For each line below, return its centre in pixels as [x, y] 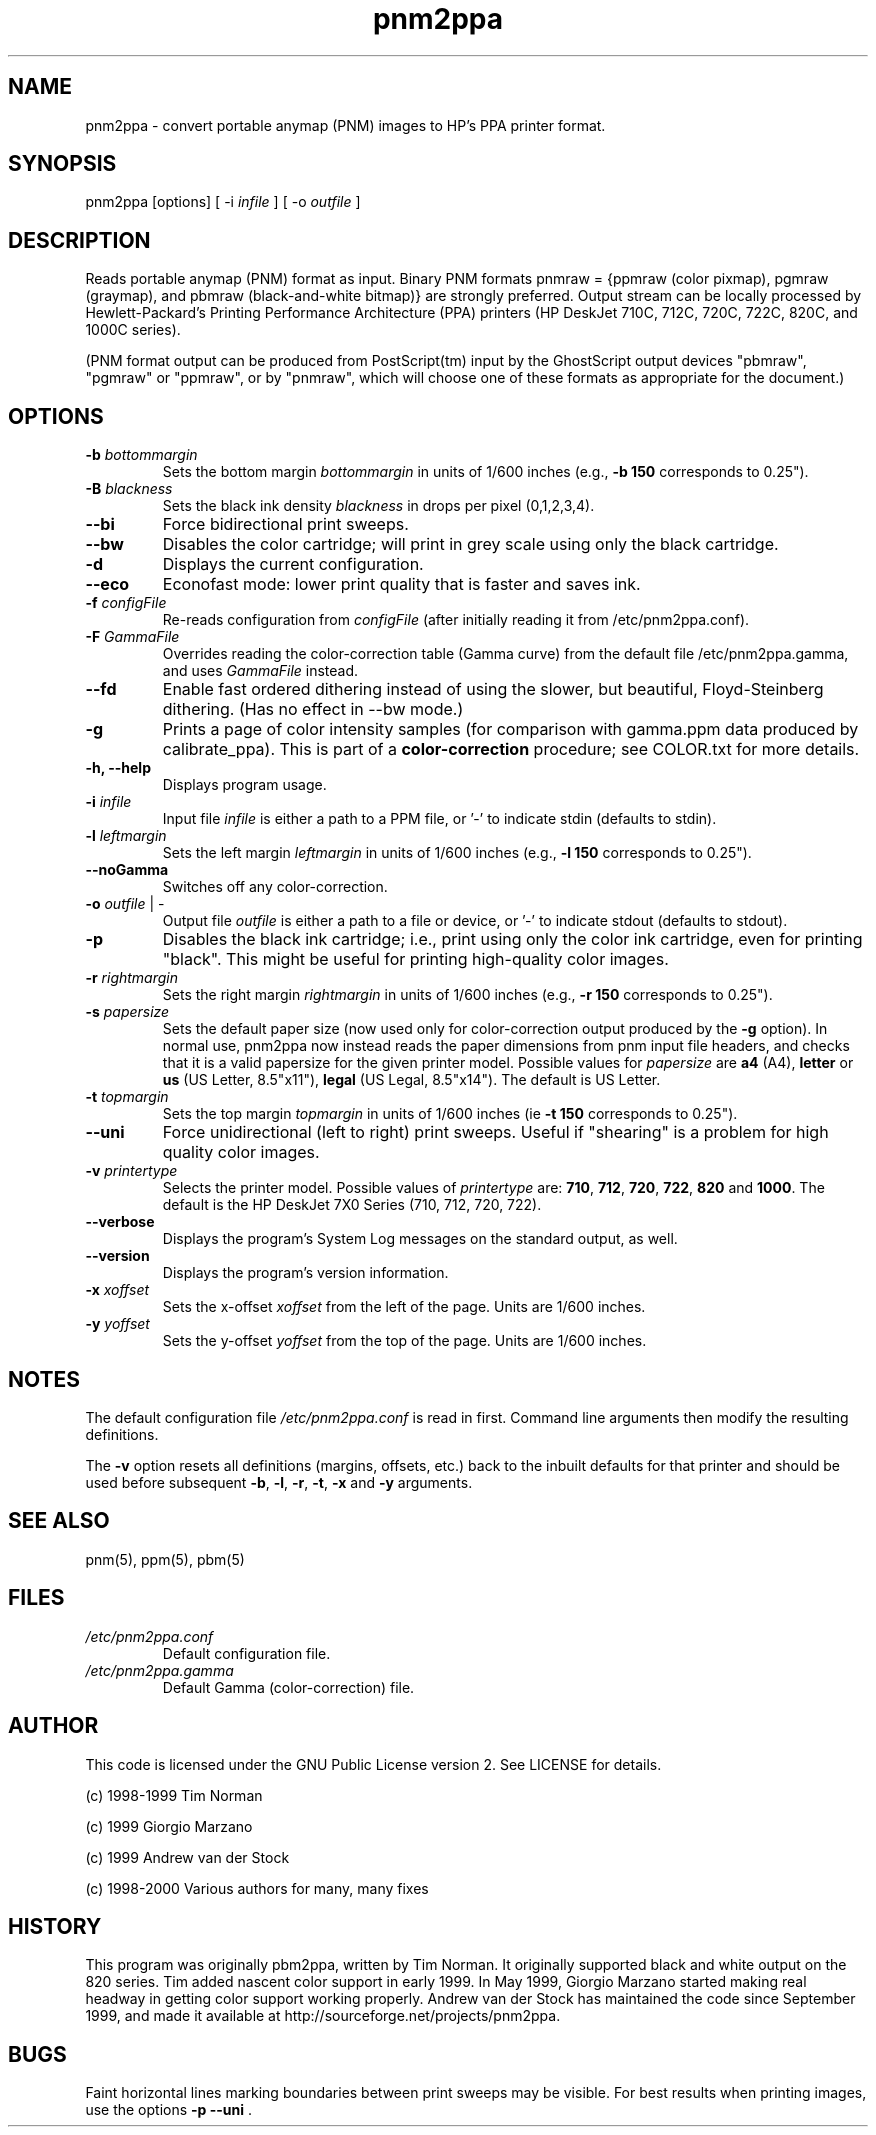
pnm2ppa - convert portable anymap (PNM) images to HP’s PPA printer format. [345, 125]
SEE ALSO [59, 1521]
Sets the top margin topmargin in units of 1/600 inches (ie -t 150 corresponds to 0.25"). [450, 1114]
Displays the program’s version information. [305, 1273]
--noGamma [127, 870]
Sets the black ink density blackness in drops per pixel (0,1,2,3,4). [378, 506]
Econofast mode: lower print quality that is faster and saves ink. [401, 584]
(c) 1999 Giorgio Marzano [169, 1826]
